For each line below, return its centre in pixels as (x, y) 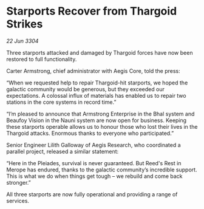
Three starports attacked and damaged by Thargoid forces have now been (100, 52)
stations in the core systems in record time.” (61, 102)
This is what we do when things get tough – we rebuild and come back (95, 176)
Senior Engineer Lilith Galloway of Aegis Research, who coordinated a (93, 145)
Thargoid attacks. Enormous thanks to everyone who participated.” (90, 133)
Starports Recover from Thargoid (92, 11)
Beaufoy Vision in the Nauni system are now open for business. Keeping (97, 120)
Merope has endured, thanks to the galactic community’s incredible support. (102, 170)
